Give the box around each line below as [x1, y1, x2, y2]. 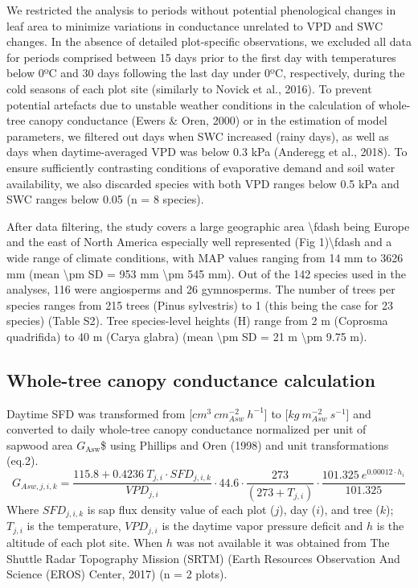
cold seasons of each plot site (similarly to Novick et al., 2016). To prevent [6, 80, 372, 97]
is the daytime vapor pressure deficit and [162, 517, 363, 534]
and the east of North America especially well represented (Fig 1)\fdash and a [6, 233, 392, 250]
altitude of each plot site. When [6, 533, 163, 550]
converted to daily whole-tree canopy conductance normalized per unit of [6, 421, 367, 438]
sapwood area [6, 436, 73, 453]
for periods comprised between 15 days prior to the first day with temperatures [6, 48, 396, 65]
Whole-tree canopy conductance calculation [6, 367, 375, 392]
